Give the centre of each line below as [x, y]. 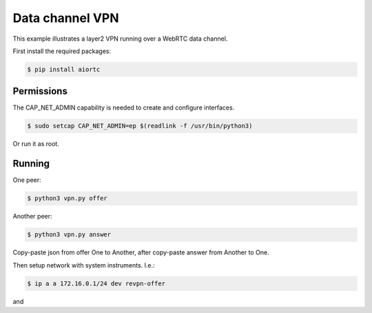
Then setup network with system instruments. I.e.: [84, 265]
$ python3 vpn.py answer [69, 235]
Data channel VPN [66, 18]
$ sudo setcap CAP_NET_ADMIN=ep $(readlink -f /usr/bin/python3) [140, 126]
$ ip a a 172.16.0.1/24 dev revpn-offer [96, 283]
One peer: [27, 180]
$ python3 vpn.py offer [68, 199]
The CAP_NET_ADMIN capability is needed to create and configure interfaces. [124, 108]
